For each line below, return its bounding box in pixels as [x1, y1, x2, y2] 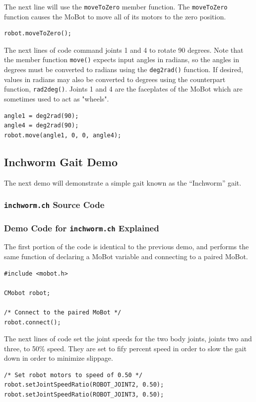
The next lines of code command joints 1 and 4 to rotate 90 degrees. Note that [4, 44, 244, 55]
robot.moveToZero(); [4, 30, 72, 37]
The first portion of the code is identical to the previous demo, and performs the [4, 241, 249, 252]
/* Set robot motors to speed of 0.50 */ [4, 371, 143, 379]
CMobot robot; [4, 289, 51, 297]
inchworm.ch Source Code [4, 199, 105, 211]
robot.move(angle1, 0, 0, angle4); [4, 131, 122, 139]
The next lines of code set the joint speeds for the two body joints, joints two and [4, 333, 252, 344]
